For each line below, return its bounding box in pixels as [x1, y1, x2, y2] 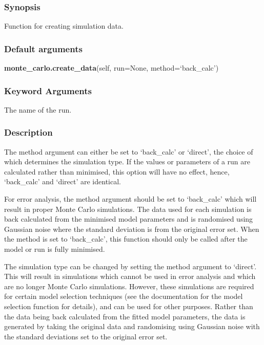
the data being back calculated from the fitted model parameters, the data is [4, 311, 246, 321]
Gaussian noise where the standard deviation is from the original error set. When [4, 223, 259, 234]
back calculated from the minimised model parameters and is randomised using [4, 213, 253, 224]
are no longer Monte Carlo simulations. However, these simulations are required [4, 281, 254, 291]
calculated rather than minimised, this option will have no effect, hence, [4, 166, 230, 177]
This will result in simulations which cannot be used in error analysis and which [4, 271, 256, 282]
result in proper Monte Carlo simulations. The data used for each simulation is [4, 203, 252, 214]
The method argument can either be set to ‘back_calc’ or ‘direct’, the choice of [4, 146, 253, 157]
